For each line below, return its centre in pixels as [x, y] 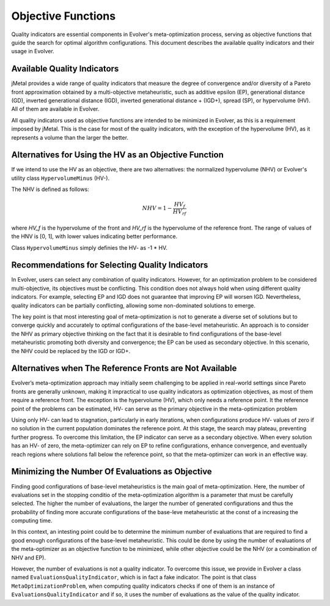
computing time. [32, 521]
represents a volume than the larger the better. [70, 137]
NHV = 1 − [157, 208]
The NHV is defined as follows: [50, 189]
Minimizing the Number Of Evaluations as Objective [112, 472]
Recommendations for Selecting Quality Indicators [110, 265]
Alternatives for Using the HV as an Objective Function [118, 155]
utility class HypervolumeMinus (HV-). [61, 178]
